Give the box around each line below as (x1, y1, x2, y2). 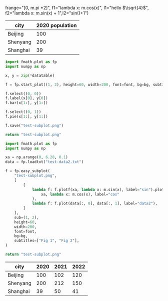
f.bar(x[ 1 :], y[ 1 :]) (5, 100, 48, 105)
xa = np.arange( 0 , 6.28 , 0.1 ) (5, 155, 68, 160)
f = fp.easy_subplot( (5, 168, 50, 173)
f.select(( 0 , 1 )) (5, 109, 41, 114)
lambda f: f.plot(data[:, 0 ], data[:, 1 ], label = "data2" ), (31, 201, 157, 206)
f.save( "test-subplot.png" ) (5, 123, 64, 128)
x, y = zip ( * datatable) (5, 73, 55, 78)
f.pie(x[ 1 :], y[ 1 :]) (5, 114, 48, 119)
